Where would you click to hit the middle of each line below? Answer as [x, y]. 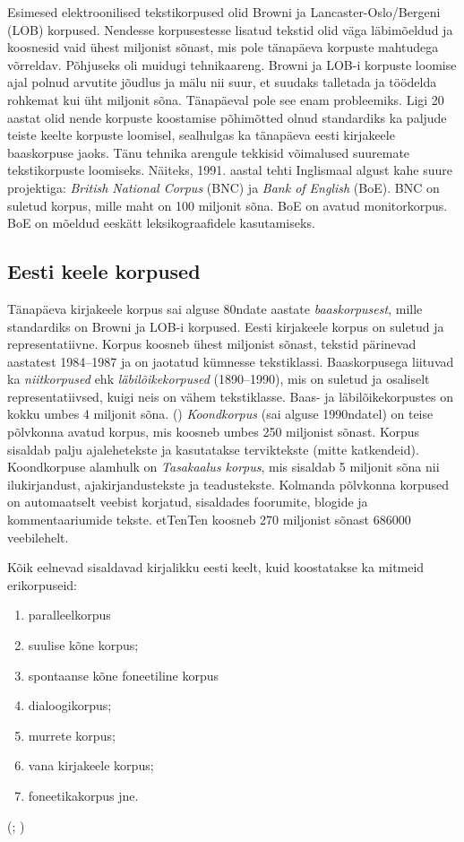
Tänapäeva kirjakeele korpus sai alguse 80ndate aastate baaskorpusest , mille [215, 308]
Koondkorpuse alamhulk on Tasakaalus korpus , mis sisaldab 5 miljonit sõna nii [223, 467]
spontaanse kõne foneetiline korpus [124, 675]
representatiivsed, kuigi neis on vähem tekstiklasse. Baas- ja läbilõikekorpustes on [230, 396]
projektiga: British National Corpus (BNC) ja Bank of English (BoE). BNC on [223, 187]
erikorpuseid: [42, 584]
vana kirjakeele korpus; [91, 765]
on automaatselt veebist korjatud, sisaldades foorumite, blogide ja [188, 502]
